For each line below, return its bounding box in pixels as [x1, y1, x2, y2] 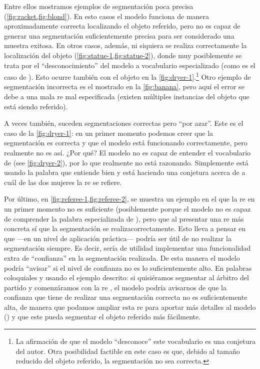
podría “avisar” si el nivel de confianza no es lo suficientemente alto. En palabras [4, 262, 252, 273]
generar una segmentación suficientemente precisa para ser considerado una [4, 30, 234, 41]
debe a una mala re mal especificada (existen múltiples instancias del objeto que [4, 91, 249, 101]
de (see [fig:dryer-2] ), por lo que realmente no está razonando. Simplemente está [4, 157, 248, 167]
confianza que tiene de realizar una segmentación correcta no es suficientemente [4, 292, 247, 302]
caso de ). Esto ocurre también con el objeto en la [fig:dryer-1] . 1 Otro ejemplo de [4, 70, 251, 82]
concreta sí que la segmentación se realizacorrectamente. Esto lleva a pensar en [4, 223, 246, 234]
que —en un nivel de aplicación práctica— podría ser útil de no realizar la [4, 233, 231, 243]
